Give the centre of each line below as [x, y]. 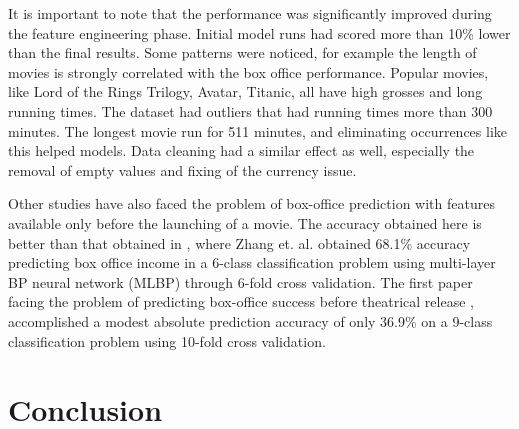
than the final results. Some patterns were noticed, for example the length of [242, 52]
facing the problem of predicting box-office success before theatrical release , [241, 301]
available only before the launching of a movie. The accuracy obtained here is [245, 222]
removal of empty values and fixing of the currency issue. [182, 169]
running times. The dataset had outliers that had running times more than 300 [250, 110]
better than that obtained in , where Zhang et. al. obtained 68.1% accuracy [239, 242]
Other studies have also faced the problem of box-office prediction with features [251, 203]
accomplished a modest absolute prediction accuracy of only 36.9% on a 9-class [250, 320]
